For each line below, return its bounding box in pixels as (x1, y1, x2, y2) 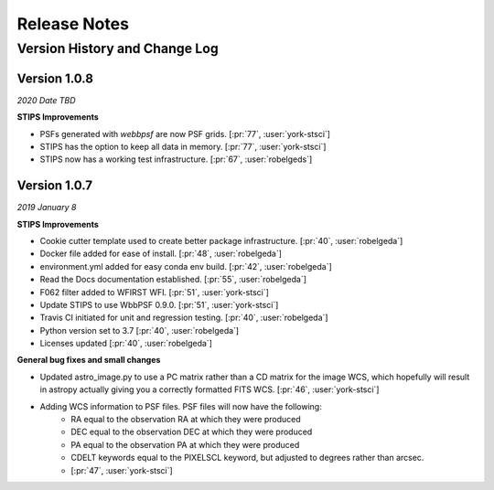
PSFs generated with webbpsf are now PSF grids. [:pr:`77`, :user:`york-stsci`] (39, 128, 331, 139)
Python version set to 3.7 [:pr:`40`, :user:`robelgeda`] (39, 325, 240, 336)
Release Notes (16, 14, 130, 34)
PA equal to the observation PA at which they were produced (70, 439, 300, 450)
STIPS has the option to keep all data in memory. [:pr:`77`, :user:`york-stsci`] (39, 141, 327, 152)
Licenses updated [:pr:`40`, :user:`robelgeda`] (39, 338, 212, 349)
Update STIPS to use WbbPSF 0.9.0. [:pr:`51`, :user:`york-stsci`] (39, 299, 279, 310)
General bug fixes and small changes (16, 355, 161, 366)
